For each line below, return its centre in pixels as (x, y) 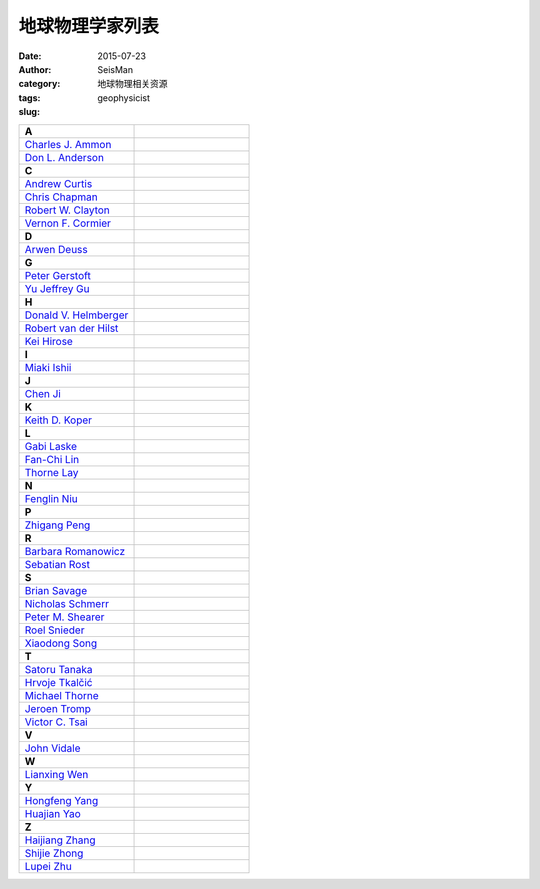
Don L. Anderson (64, 157)
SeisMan (115, 69)
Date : (30, 56)
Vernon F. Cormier (68, 223)
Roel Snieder (54, 630)
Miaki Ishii (48, 367)
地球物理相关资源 (132, 84)
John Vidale (52, 748)
